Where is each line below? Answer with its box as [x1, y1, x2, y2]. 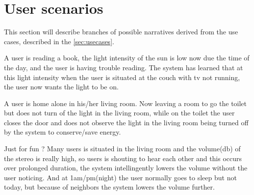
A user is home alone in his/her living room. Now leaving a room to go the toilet [4, 98, 247, 108]
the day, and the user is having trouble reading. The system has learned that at [4, 62, 243, 72]
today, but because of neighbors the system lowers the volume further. [4, 182, 215, 192]
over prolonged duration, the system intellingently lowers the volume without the [4, 163, 248, 173]
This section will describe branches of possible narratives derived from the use [4, 27, 238, 37]
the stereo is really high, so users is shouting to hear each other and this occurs [4, 153, 242, 163]
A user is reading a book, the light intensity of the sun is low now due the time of [4, 53, 250, 63]
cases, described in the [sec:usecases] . [4, 36, 114, 46]
